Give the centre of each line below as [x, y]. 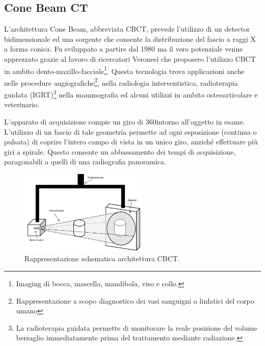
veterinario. [22, 104]
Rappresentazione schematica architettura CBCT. [102, 258]
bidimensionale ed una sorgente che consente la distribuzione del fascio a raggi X [130, 39]
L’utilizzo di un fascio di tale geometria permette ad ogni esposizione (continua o [130, 131]
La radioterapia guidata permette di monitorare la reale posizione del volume [137, 327]
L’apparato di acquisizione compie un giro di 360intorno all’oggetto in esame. [125, 121]
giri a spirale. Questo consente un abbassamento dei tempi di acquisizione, [120, 151]
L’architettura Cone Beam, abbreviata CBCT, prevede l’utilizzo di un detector [127, 29]
